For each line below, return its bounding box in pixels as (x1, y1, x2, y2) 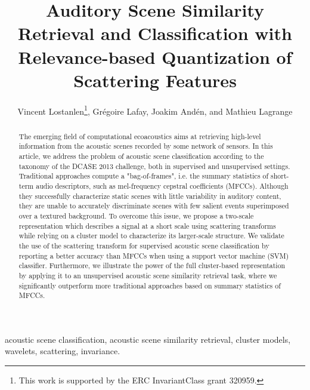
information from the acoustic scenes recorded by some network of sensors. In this (18, 141, 273, 151)
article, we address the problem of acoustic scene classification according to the (18, 151, 264, 161)
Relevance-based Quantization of (18, 44, 292, 69)
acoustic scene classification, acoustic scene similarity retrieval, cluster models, (5, 333, 291, 345)
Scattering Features (73, 67, 237, 92)
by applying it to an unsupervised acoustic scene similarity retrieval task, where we (18, 270, 277, 280)
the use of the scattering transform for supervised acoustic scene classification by (18, 240, 269, 250)
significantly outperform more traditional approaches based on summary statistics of (18, 280, 281, 290)
